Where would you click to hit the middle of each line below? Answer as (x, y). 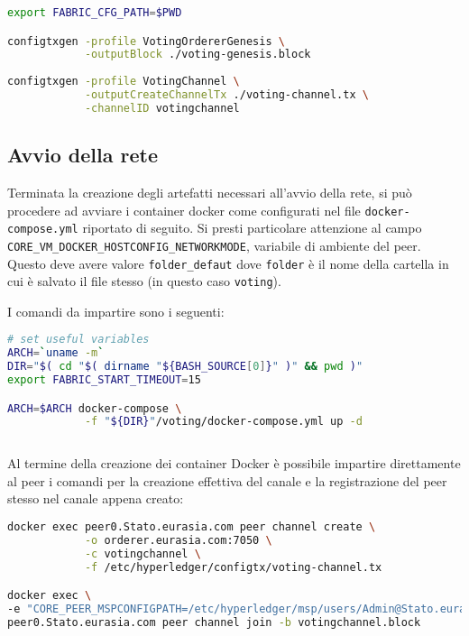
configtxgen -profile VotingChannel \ (124, 82)
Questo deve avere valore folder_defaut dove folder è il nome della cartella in (228, 263)
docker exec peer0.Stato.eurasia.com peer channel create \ (192, 527)
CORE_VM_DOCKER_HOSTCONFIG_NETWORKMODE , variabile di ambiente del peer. (214, 245)
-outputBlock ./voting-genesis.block (198, 55)
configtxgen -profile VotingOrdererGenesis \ (146, 41)
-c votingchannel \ (143, 553)
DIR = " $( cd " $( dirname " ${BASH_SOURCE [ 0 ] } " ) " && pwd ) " (185, 367)
